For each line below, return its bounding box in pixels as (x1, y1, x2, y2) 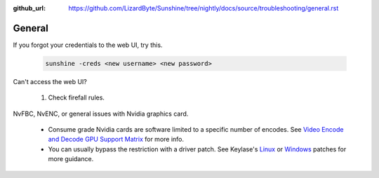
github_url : (13, 4, 46, 12)
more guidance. (48, 155, 94, 163)
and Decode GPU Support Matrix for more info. (48, 135, 185, 144)
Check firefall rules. (48, 93, 105, 102)
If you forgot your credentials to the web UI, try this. (13, 41, 163, 49)
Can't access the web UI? (13, 77, 87, 85)
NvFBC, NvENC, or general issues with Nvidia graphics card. (13, 109, 189, 118)
